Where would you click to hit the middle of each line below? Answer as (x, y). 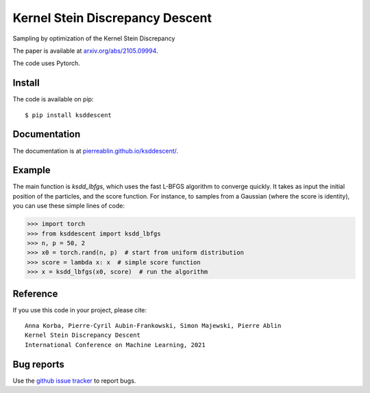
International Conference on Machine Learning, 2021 (115, 345)
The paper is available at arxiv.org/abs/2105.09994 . (85, 51)
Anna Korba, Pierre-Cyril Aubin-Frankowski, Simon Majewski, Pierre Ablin (153, 326)
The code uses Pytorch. (46, 63)
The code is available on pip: (53, 99)
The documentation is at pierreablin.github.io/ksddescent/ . (95, 151)
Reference (35, 293)
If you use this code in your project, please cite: (80, 310)
